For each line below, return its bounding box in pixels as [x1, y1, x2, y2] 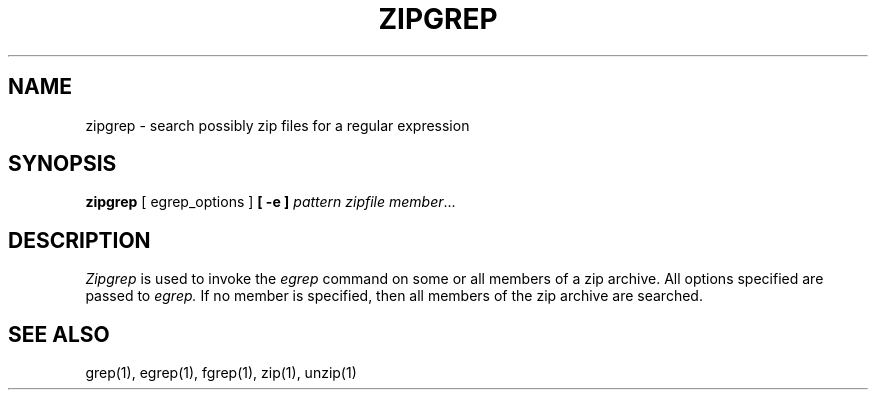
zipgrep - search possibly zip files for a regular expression [85, 116, 470, 134]
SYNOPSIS [8, 151, 117, 177]
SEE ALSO [8, 321, 110, 347]
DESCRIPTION [8, 227, 151, 253]
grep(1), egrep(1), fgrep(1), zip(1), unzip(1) [85, 364, 357, 382]
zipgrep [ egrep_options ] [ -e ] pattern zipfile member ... [85, 193, 456, 211]
